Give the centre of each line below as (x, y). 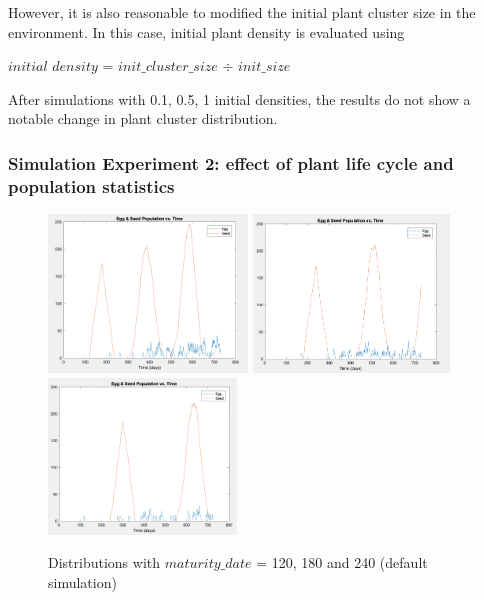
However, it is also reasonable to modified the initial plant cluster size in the (242, 12)
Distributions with (104, 562)
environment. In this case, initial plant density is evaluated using (206, 31)
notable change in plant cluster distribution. (143, 118)
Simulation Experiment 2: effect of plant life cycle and (231, 162)
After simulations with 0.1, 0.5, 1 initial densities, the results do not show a (239, 98)
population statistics (91, 185)
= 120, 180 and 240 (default (342, 562)
